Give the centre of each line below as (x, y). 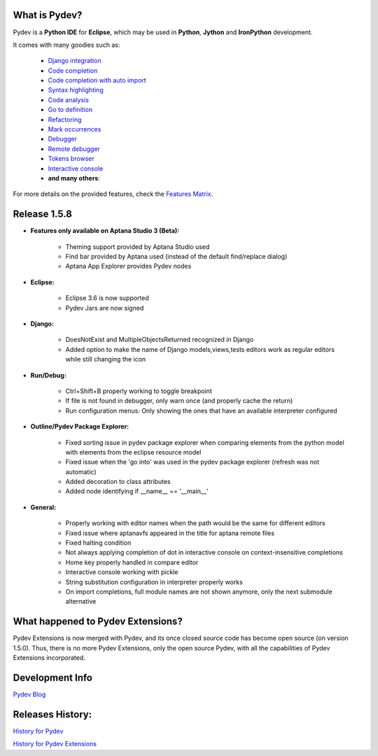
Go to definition (70, 110)
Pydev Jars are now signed (105, 308)
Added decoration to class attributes (118, 482)
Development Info (52, 677)
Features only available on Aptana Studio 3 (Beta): (105, 231)
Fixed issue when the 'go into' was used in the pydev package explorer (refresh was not (192, 462)
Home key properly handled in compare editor (132, 562)
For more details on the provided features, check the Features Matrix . (113, 194)
